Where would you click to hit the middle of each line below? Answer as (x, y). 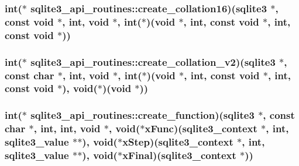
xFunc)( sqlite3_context (201, 128)
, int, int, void (67, 128)
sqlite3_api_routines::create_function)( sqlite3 (142, 115)
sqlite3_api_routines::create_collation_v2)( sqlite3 (153, 61)
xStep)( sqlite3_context (178, 142)
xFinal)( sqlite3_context (179, 155)
